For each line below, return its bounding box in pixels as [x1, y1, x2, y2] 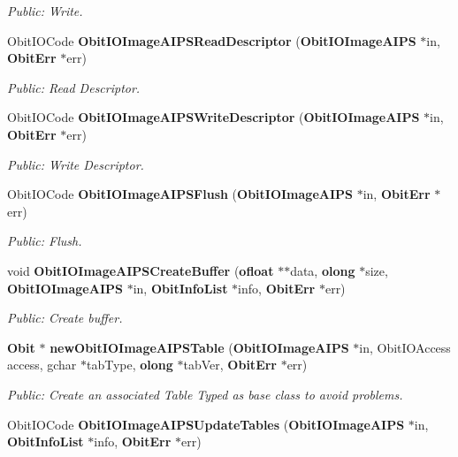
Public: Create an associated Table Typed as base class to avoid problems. [7, 385, 403, 403]
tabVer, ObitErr [183, 355, 277, 374]
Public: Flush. [7, 232, 82, 250]
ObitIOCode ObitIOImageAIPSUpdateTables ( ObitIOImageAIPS [7, 415, 405, 433]
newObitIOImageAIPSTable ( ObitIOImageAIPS [50, 338, 349, 356]
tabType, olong [87, 355, 173, 374]
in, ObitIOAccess [359, 338, 451, 356]
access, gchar [7, 355, 77, 374]
